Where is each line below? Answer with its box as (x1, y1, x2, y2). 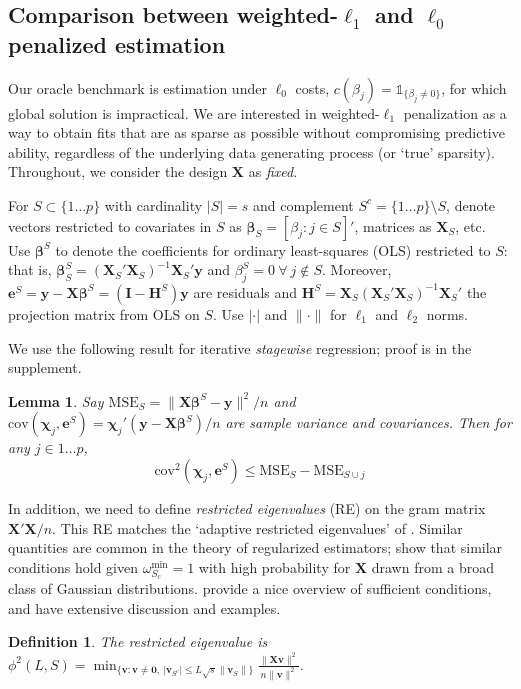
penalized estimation (8, 28, 226, 59)
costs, (295, 77, 330, 98)
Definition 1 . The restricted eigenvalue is (8, 631, 268, 652)
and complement (253, 194, 354, 215)
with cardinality (104, 194, 203, 215)
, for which (441, 77, 507, 98)
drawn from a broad (371, 556, 494, 577)
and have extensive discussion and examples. (8, 597, 281, 618)
